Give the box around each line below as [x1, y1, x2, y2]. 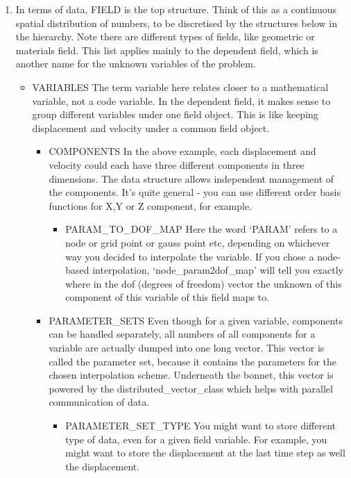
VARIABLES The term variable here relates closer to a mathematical [32, 79, 329, 94]
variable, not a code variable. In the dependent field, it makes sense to [32, 93, 331, 108]
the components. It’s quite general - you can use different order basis [49, 185, 341, 199]
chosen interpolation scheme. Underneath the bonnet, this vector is [49, 368, 334, 382]
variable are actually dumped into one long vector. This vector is [49, 340, 325, 355]
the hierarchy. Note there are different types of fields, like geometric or [15, 29, 315, 44]
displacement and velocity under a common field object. [32, 120, 270, 135]
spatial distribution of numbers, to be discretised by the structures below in [15, 15, 337, 30]
